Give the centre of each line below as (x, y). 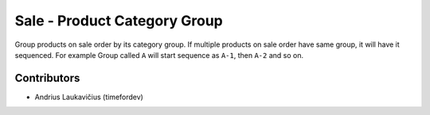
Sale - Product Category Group (119, 21)
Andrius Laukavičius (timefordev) (89, 97)
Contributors (47, 78)
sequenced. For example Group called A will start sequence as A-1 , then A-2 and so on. (159, 55)
